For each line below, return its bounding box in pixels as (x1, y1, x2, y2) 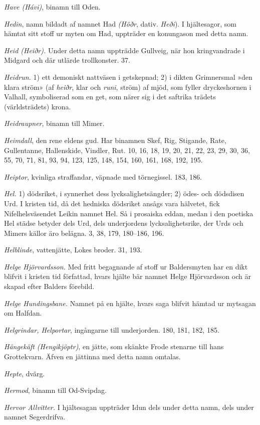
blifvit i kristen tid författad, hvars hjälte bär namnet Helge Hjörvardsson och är (4, 271, 251, 281)
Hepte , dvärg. (4, 368, 45, 378)
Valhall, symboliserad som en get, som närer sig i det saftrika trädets (4, 91, 216, 102)
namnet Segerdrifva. (4, 411, 66, 422)
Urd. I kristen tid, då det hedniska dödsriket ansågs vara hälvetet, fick (4, 198, 220, 208)
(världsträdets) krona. (4, 101, 71, 111)
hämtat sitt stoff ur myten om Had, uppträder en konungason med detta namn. (4, 28, 248, 39)
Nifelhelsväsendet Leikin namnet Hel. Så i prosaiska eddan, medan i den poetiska (4, 208, 253, 218)
